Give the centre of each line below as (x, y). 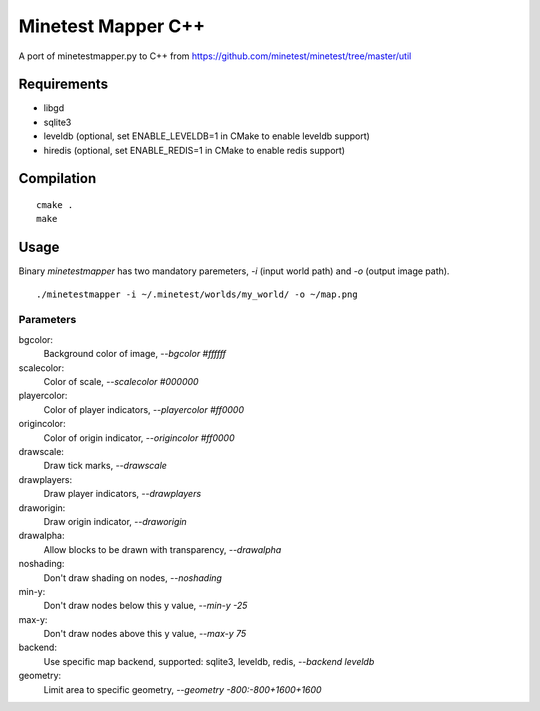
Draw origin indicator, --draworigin (115, 521)
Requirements (63, 84)
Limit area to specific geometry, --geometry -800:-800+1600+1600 (182, 689)
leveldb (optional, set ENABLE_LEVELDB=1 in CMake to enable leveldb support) (206, 136)
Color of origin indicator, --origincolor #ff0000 (139, 437)
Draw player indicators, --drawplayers (122, 494)
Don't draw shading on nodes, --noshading (132, 577)
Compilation (57, 178)
